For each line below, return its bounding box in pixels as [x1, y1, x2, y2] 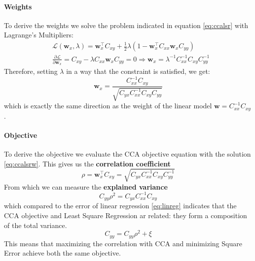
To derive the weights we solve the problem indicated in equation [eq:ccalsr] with [4, 20, 249, 30]
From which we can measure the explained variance [4, 181, 168, 192]
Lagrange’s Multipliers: [4, 30, 73, 40]
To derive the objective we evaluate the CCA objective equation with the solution [4, 149, 251, 159]
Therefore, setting [4, 66, 58, 76]
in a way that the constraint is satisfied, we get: [66, 66, 210, 76]
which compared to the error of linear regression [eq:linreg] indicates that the [4, 200, 237, 211]
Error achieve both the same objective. [4, 248, 121, 258]
